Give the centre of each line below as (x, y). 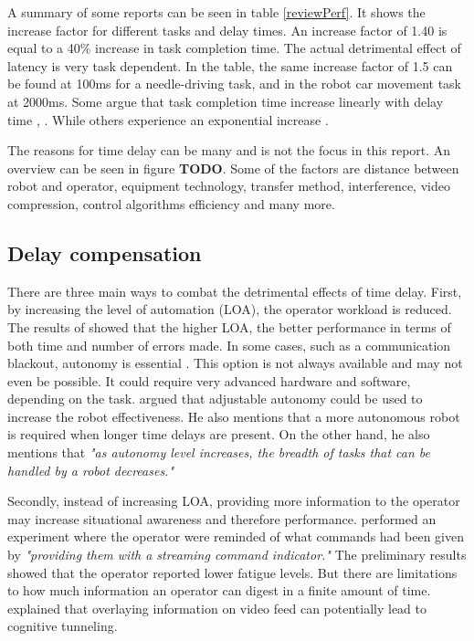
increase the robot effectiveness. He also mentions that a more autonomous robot (234, 416)
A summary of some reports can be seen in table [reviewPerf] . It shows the (216, 12)
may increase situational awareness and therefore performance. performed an (222, 518)
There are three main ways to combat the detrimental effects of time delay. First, (235, 291)
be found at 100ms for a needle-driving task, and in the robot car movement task (234, 84)
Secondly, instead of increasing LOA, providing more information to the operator (234, 501)
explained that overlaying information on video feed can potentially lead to (217, 608)
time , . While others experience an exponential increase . (168, 119)
